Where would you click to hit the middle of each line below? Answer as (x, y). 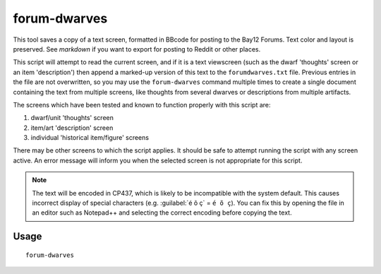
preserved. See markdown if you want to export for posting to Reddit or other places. (137, 49)
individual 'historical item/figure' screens (90, 138)
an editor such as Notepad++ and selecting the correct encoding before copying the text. (162, 213)
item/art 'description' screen (72, 128)
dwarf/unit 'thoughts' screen (72, 118)
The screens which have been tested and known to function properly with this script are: (142, 105)
